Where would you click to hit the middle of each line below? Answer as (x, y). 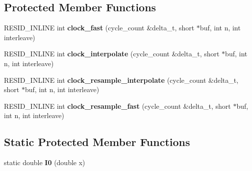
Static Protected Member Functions (97, 142)
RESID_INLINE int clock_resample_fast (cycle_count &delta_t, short (117, 106)
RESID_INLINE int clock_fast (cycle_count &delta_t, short (99, 28)
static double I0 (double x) (45, 162)
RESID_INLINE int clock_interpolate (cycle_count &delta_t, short (112, 54)
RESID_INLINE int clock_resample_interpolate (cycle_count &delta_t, (121, 80)
